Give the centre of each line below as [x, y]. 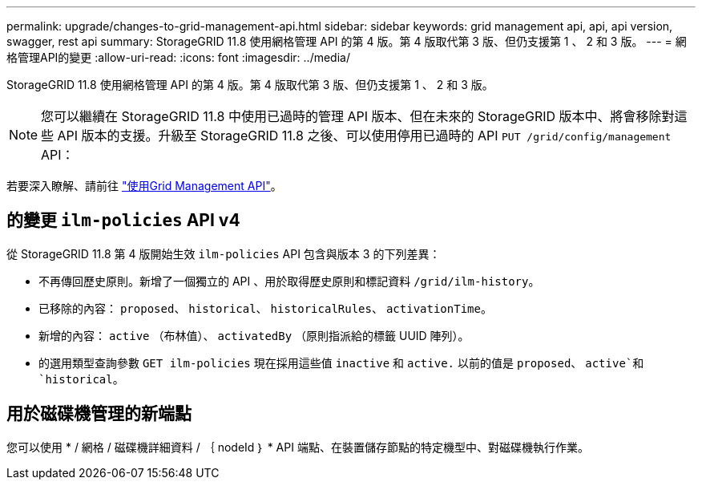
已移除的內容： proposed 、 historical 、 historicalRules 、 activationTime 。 [265, 308]
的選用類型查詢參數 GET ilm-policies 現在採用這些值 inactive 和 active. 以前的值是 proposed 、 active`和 [341, 362]
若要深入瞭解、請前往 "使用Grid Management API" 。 [144, 186]
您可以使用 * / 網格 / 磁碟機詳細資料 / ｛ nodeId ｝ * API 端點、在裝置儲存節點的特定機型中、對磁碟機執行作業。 [298, 447]
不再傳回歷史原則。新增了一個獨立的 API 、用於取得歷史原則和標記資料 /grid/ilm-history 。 [289, 281]
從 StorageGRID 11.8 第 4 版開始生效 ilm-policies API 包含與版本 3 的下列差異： [224, 253]
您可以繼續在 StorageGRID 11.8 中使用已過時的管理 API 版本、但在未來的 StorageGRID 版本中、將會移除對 [358, 116]
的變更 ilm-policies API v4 [123, 221]
